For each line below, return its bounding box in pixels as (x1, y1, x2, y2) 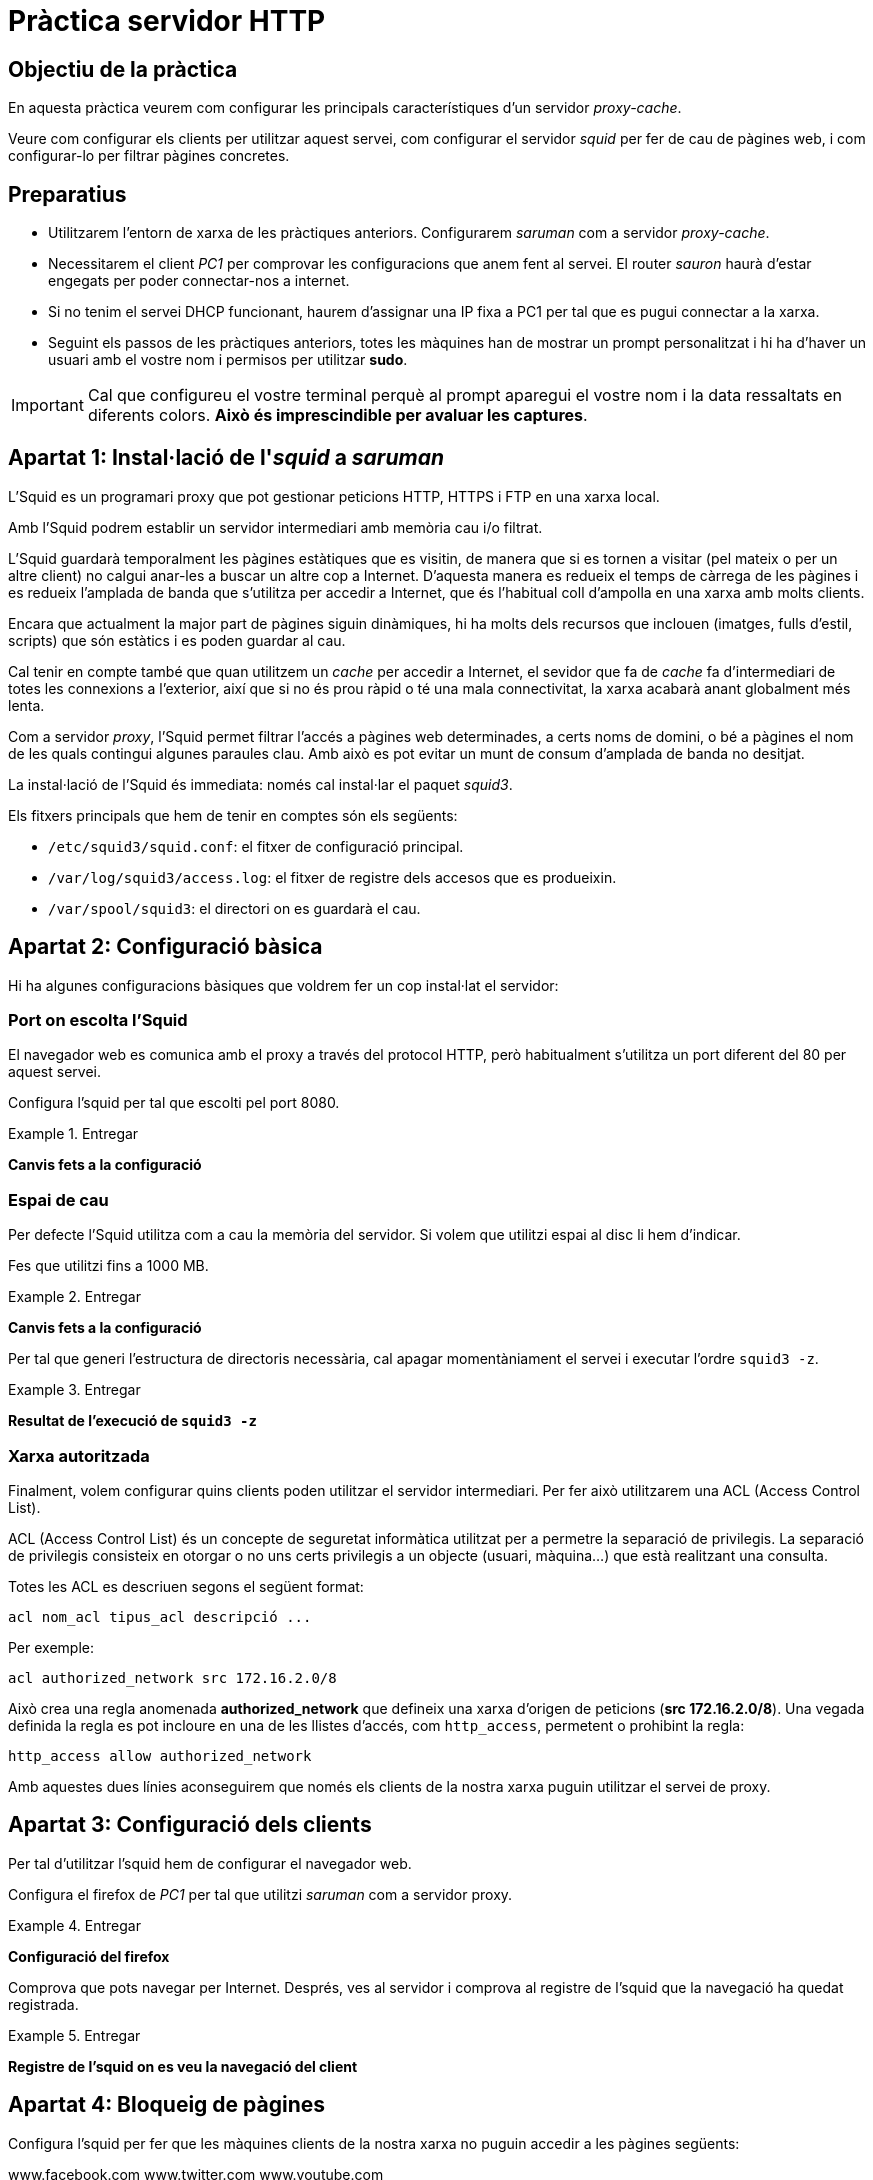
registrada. (8, 1995, 79, 2013)
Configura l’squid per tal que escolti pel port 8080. (8, 1094, 340, 1112)
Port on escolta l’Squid (8, 1010, 188, 1031)
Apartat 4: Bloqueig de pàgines (8, 2092, 325, 2118)
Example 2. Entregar (8, 1288, 141, 1306)
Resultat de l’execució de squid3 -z (8, 1412, 257, 1430)
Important (11, 395, 84, 416)
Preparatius (8, 181, 127, 207)
